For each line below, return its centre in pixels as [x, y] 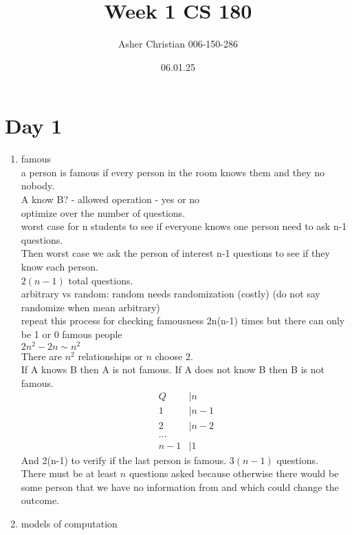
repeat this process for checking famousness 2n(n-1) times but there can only [183, 321]
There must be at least [69, 473]
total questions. [101, 280]
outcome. [40, 500]
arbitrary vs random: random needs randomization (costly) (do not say [170, 294]
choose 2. [174, 356]
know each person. [59, 266]
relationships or [110, 356]
